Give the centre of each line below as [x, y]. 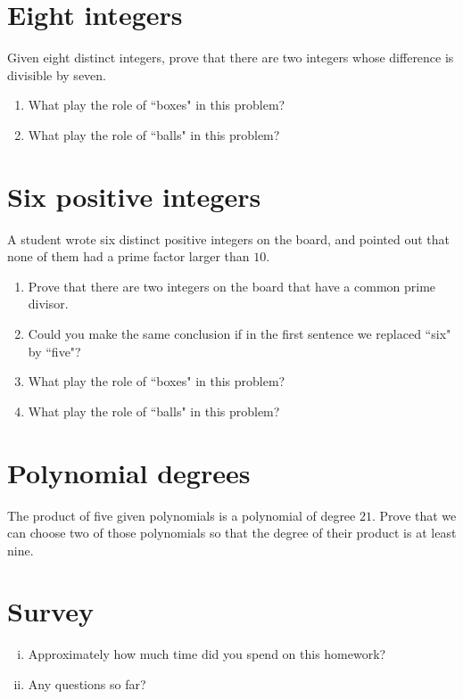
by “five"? [54, 351]
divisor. [48, 304]
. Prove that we [414, 515]
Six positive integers [134, 196]
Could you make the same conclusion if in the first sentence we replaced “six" [240, 333]
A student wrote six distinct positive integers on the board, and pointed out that [228, 238]
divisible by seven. [57, 74]
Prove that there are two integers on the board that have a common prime [232, 286]
